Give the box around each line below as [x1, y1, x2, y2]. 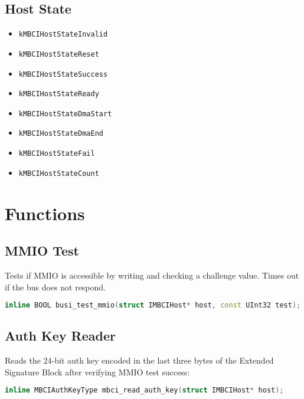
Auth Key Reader [5, 326, 116, 345]
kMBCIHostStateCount [18, 169, 99, 178]
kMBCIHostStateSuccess [18, 70, 108, 79]
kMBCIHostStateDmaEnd [18, 129, 103, 138]
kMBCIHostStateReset [18, 50, 99, 58]
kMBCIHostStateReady [18, 90, 99, 99]
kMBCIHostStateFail [18, 149, 95, 158]
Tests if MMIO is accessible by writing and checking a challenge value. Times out [5, 269, 299, 282]
